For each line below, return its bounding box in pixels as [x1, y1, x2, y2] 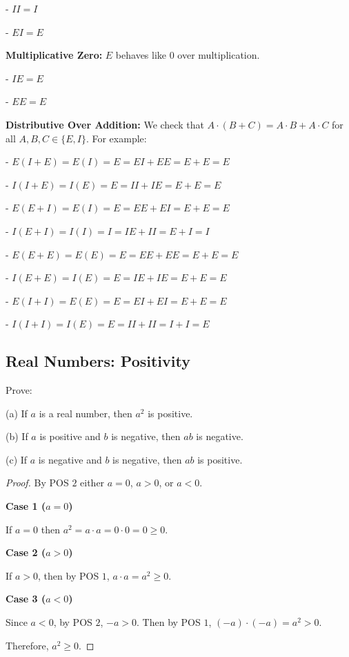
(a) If [6, 406, 28, 420]
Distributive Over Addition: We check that [6, 117, 204, 131]
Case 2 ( [6, 545, 46, 560]
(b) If [6, 429, 28, 444]
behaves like [115, 48, 167, 62]
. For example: [86, 131, 147, 145]
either [80, 475, 105, 490]
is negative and [38, 452, 102, 466]
